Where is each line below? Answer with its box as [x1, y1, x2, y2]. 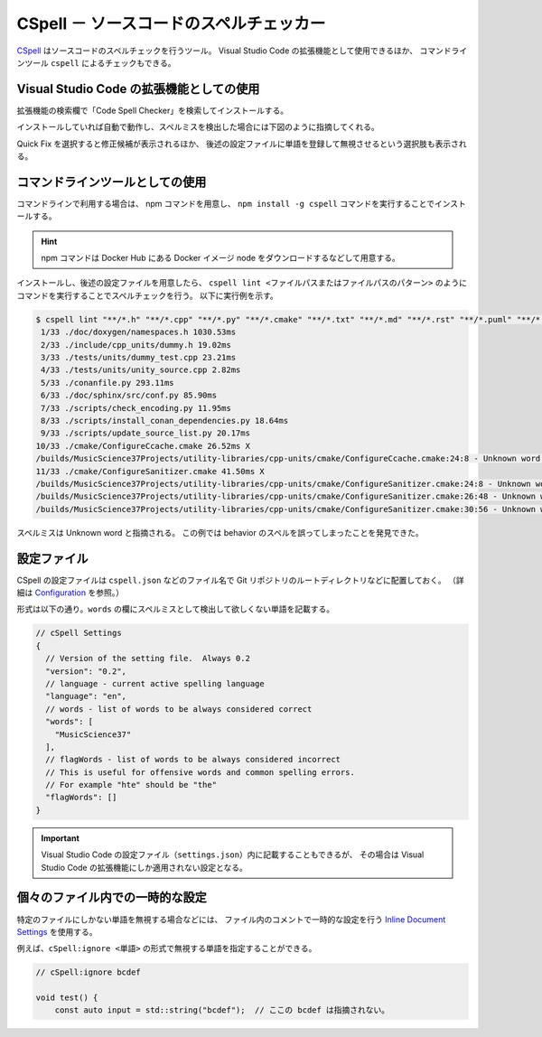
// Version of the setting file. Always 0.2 [45, 653, 250, 664]
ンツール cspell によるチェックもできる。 [16, 57, 176, 68]
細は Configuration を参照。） [16, 587, 124, 598]
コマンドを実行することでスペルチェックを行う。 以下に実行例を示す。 [16, 290, 279, 301]
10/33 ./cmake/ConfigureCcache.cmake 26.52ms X [35, 441, 250, 451]
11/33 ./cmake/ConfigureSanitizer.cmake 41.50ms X [35, 466, 266, 476]
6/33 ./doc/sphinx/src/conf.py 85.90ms [41, 390, 217, 401]
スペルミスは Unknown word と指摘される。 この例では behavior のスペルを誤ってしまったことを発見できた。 [16, 527, 424, 537]
